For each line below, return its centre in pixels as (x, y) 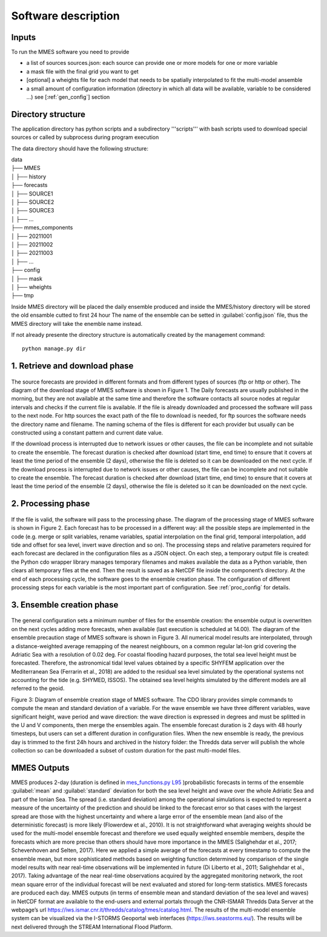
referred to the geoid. (38, 688)
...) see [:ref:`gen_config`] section (68, 97)
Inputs (24, 37)
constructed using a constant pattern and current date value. (87, 433)
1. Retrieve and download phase (72, 366)
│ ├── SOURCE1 (32, 194)
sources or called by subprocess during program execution (85, 137)
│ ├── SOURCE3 (33, 211)
